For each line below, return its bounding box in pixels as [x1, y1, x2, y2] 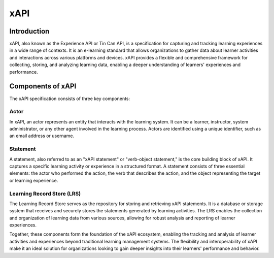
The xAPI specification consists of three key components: [9, 95, 130, 102]
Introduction [9, 27, 50, 36]
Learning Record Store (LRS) [9, 190, 81, 197]
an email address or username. [9, 133, 75, 139]
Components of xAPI [9, 82, 77, 91]
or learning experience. [9, 177, 58, 183]
